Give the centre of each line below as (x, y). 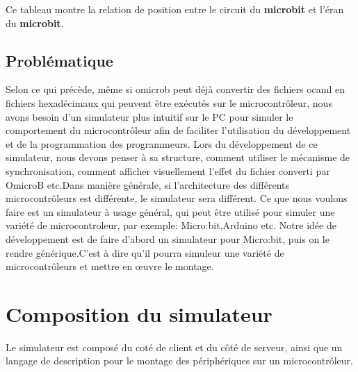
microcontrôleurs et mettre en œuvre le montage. (110, 266)
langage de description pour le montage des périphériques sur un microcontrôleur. (179, 361)
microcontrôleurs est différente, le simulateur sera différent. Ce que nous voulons (177, 198)
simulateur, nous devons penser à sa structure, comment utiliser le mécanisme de (178, 157)
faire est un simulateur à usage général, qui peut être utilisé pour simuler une (170, 211)
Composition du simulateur (139, 313)
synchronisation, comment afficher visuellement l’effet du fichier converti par (168, 170)
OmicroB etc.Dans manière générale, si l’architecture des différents (148, 184)
